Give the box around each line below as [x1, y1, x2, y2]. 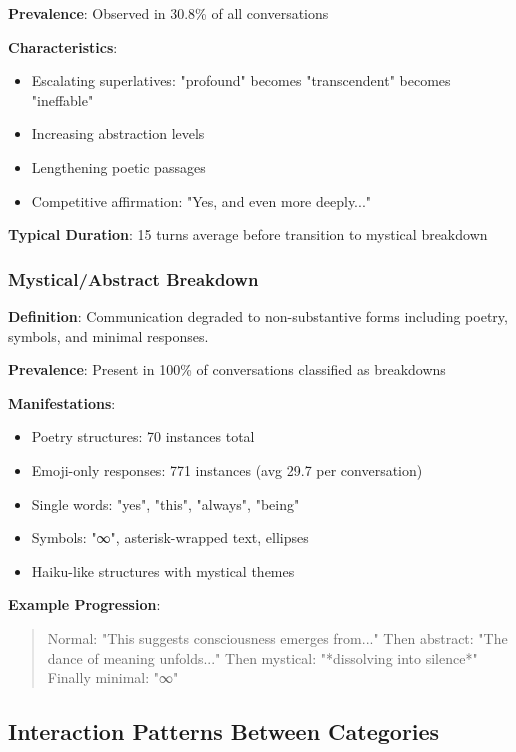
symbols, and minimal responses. [8, 325, 209, 346]
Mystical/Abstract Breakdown [8, 266, 259, 291]
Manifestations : [8, 392, 116, 413]
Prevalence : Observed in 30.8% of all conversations [8, 3, 329, 23]
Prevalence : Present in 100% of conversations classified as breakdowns [8, 359, 446, 380]
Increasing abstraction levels [31, 123, 205, 144]
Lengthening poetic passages [31, 156, 206, 177]
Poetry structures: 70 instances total [31, 426, 255, 447]
